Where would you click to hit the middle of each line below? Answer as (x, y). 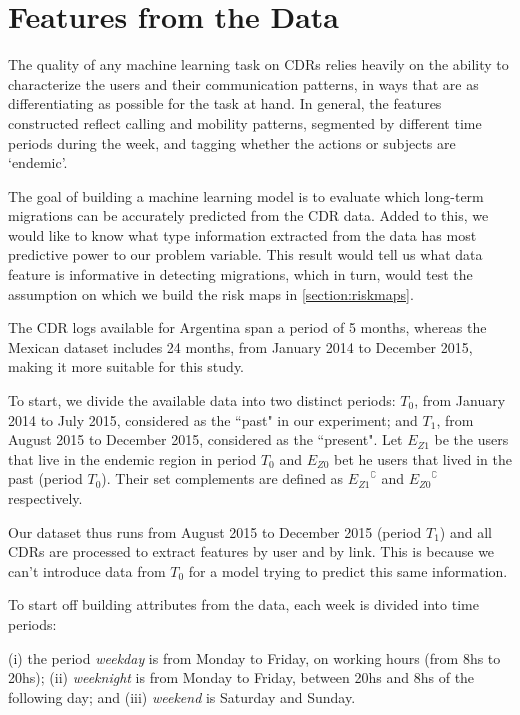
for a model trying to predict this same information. (348, 570)
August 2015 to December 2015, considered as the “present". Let (205, 439)
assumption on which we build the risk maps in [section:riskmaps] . (211, 293)
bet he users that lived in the (423, 458)
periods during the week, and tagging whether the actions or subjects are (232, 142)
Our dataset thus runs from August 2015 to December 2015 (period (215, 531)
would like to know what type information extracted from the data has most (242, 234)
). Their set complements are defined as (222, 478)
